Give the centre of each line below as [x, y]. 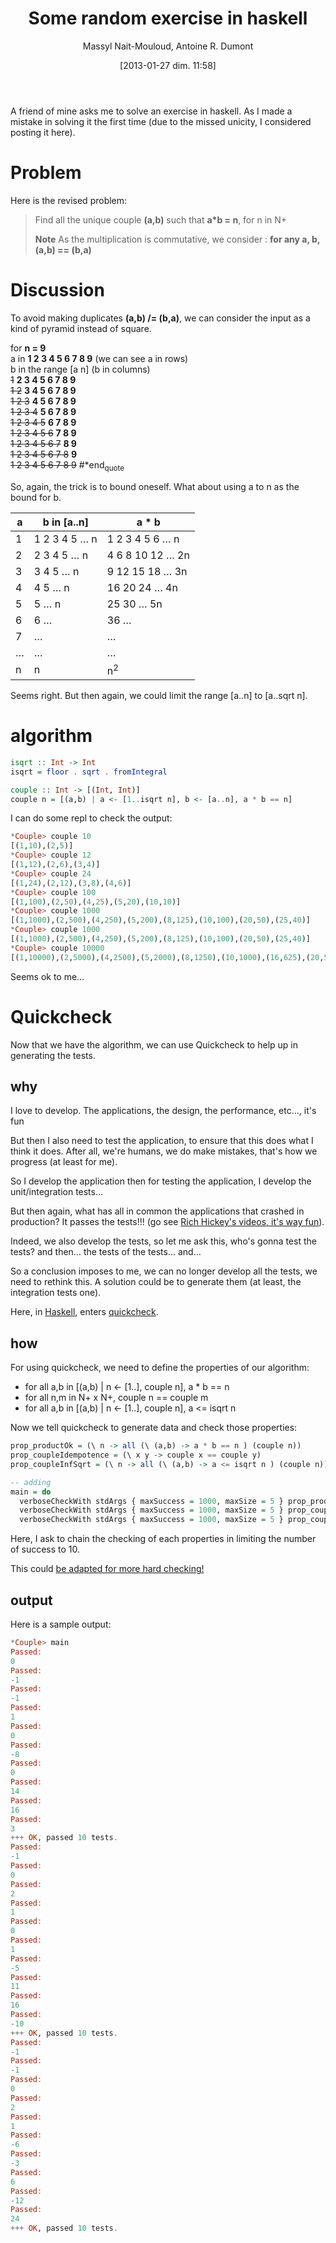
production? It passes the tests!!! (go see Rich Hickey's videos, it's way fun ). [167, 1222]
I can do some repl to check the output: [91, 818]
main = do [31, 1492]
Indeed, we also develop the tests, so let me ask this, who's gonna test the [163, 1241]
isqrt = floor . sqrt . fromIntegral [89, 772]
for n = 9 [28, 348]
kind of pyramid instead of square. [81, 328]
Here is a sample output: [61, 1624]
